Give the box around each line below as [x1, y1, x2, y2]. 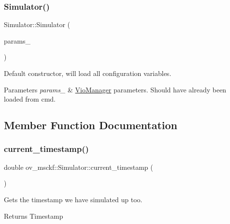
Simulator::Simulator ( [4, 19, 71, 30]
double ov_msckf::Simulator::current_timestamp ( [4, 162, 153, 172]
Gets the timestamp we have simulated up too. [4, 194, 143, 204]
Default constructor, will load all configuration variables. [4, 68, 172, 78]
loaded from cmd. [4, 94, 56, 104]
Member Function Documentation [4, 118, 178, 133]
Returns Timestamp [4, 210, 63, 221]
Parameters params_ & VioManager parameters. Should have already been [4, 84, 227, 94]
